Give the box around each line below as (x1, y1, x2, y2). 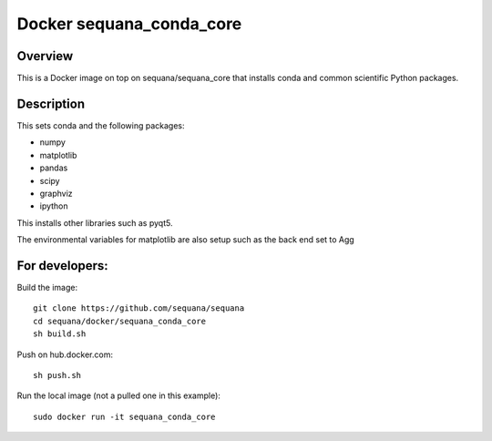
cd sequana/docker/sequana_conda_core (33, 315, 207, 326)
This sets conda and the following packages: (16, 119, 186, 131)
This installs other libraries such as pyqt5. (16, 217, 173, 228)
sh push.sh (33, 370, 82, 380)
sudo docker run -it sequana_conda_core (33, 411, 216, 422)
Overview (16, 48, 74, 64)
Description (16, 96, 86, 111)
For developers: (16, 258, 108, 273)
